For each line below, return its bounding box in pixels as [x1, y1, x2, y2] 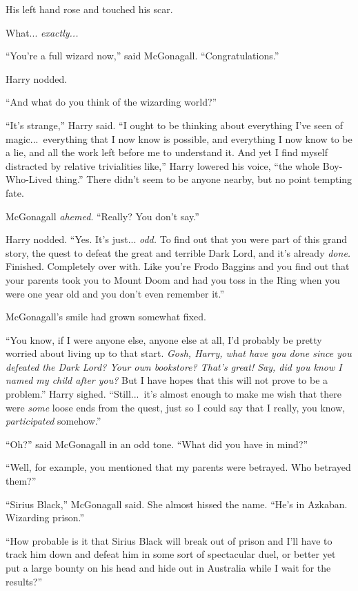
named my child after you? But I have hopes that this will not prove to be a [6, 373, 328, 387]
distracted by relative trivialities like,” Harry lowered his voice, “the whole [6, 158, 320, 173]
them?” [6, 474, 37, 488]
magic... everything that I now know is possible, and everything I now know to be [6, 131, 352, 146]
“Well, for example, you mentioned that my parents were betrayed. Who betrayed [6, 460, 351, 474]
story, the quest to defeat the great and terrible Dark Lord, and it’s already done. [6, 245, 351, 260]
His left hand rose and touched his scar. [6, 2, 173, 16]
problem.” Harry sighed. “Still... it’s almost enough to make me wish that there [6, 387, 341, 401]
